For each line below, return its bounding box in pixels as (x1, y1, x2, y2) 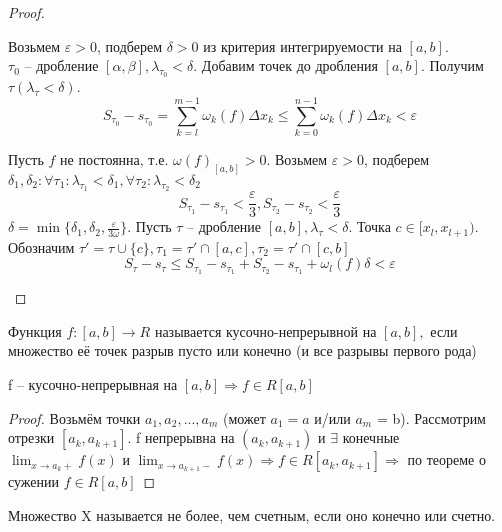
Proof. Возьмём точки (8, 407, 141, 428)
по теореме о (407, 449, 486, 470)
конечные (342, 427, 400, 448)
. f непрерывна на (127, 427, 235, 448)
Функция (8, 320, 62, 341)
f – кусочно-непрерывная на (8, 373, 178, 394)
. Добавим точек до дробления (193, 55, 378, 76)
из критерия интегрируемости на (203, 35, 402, 56)
